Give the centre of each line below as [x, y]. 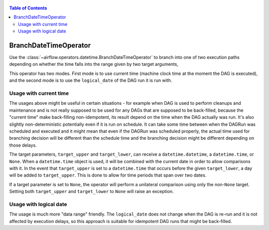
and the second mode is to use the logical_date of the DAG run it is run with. [91, 80]
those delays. [23, 145]
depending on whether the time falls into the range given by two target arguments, [94, 64]
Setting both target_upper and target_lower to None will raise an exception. [91, 192]
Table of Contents [28, 8]
